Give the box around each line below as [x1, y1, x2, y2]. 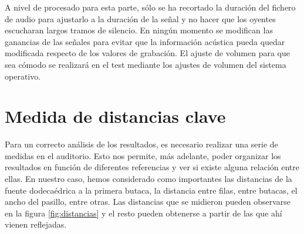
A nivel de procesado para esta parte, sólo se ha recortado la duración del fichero [5, 1, 296, 13]
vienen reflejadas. [5, 218, 67, 230]
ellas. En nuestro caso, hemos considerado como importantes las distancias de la [5, 173, 292, 185]
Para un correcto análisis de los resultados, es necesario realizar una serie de [5, 138, 278, 150]
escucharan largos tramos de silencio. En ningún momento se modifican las [5, 24, 273, 36]
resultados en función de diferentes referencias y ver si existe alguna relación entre [5, 161, 299, 173]
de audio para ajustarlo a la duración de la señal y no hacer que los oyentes [5, 12, 276, 25]
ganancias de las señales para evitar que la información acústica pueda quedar [5, 35, 285, 47]
